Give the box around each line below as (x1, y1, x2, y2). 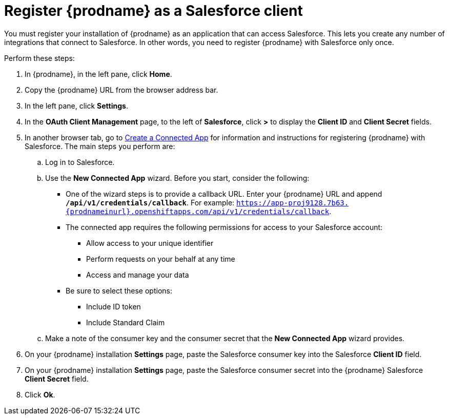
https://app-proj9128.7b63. (236, 198, 349, 207)
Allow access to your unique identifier (86, 238, 214, 247)
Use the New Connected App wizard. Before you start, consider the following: (45, 173, 310, 182)
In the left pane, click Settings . (25, 101, 128, 110)
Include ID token (86, 302, 141, 311)
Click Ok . (25, 390, 55, 399)
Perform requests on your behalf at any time (86, 254, 235, 263)
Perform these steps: (4, 53, 75, 62)
